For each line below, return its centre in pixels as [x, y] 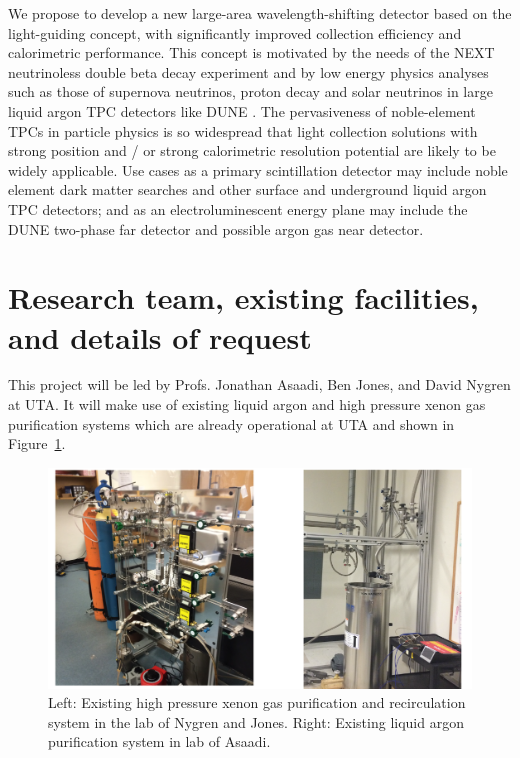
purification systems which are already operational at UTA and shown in [231, 423]
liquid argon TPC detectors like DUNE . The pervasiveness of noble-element [242, 110]
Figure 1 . [37, 443]
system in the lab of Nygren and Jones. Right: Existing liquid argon [256, 721]
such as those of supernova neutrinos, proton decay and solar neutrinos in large [250, 91]
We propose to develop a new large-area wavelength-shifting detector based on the [260, 13]
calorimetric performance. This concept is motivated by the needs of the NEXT [251, 52]
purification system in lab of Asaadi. [159, 741]
